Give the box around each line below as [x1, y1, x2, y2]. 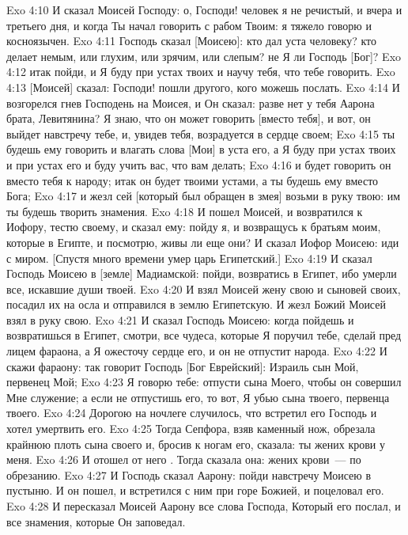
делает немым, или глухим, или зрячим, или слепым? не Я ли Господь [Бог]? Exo [6, 47, 402, 64]
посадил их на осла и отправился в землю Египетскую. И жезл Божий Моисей [6, 296, 386, 313]
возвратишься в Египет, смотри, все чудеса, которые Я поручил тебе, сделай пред [6, 327, 402, 343]
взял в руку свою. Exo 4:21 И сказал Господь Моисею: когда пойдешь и [6, 311, 354, 328]
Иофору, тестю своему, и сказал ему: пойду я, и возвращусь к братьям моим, [6, 218, 381, 235]
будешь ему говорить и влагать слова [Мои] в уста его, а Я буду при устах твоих [6, 141, 396, 157]
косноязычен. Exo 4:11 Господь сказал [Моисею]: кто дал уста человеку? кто [6, 32, 377, 49]
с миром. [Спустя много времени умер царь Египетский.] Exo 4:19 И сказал [6, 249, 372, 266]
